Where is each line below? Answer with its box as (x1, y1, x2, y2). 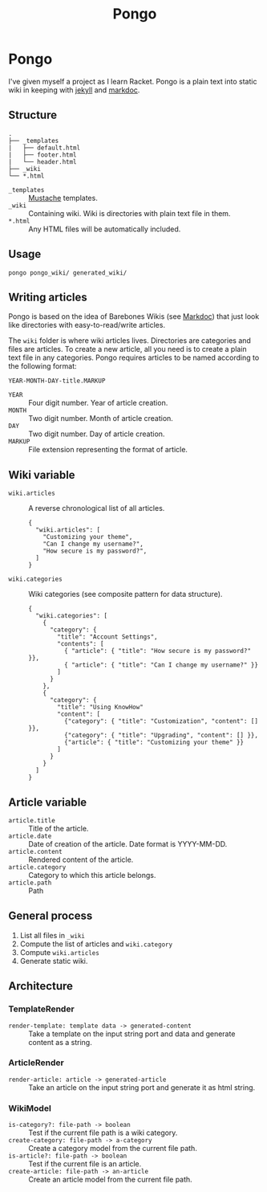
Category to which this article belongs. (28, 871, 156, 880)
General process (8, 909, 93, 923)
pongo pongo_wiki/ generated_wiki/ (8, 268, 127, 277)
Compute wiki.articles (19, 947, 100, 957)
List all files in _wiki (19, 930, 86, 940)
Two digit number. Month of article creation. (28, 414, 174, 423)
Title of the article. (28, 824, 89, 833)
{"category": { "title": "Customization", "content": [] (63, 717, 259, 725)
